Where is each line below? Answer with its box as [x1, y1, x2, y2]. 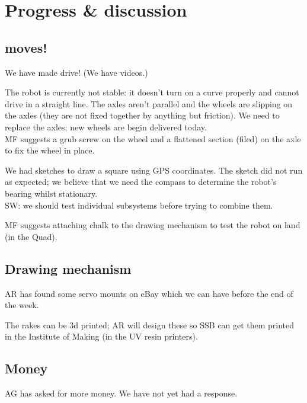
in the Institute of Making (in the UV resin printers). [5, 330, 198, 343]
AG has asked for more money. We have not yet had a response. [5, 387, 238, 399]
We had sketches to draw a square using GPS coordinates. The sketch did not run [5, 164, 303, 176]
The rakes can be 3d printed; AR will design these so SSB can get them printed [5, 318, 295, 331]
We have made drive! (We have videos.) [5, 66, 148, 78]
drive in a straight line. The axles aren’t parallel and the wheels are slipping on [5, 97, 293, 110]
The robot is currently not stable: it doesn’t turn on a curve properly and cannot [5, 86, 299, 98]
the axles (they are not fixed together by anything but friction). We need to [5, 109, 280, 121]
